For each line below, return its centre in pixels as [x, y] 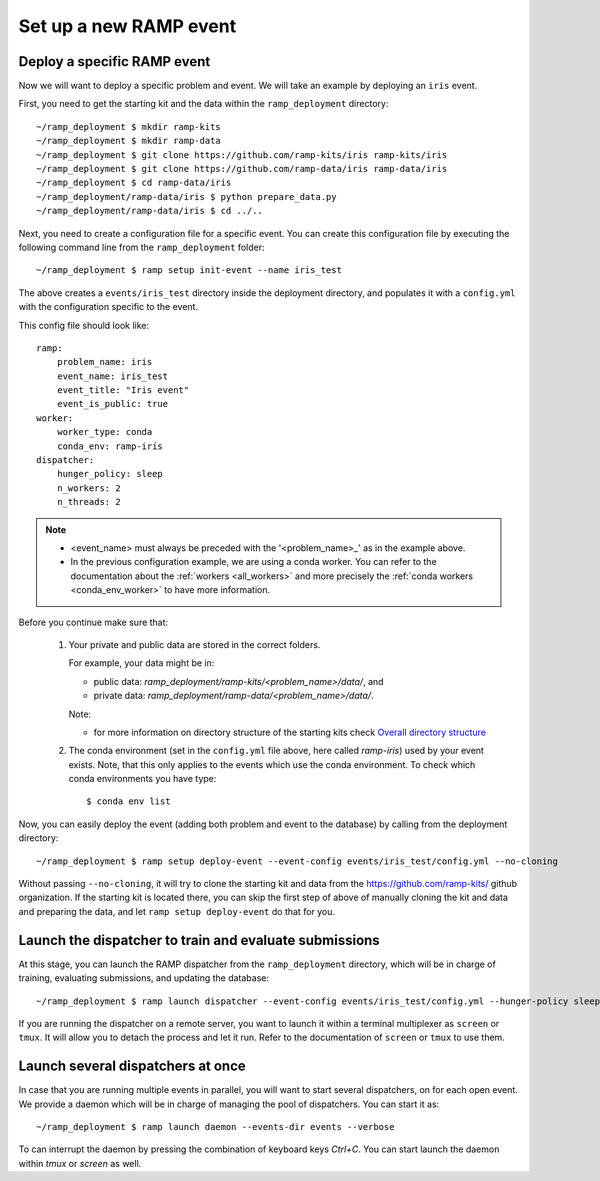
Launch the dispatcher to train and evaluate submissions [199, 940]
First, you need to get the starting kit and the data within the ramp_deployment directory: [203, 104]
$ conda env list [128, 801]
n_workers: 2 [88, 488]
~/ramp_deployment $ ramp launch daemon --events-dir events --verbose [215, 1126]
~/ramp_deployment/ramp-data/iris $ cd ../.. [150, 211]
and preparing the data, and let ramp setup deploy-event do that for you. [176, 911]
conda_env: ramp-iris [110, 446]
